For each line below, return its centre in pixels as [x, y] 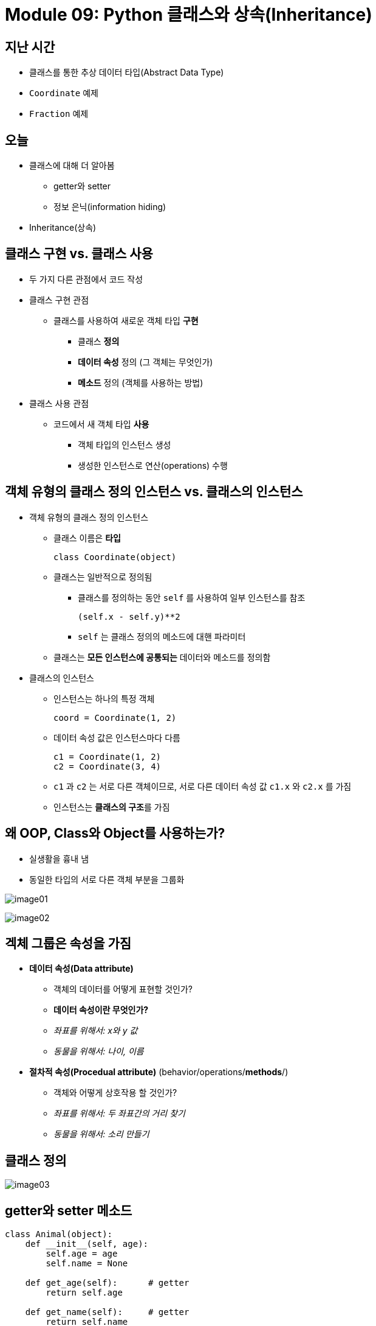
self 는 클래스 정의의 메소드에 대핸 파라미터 [162, 636]
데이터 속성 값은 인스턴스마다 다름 [117, 737]
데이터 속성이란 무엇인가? [101, 1010]
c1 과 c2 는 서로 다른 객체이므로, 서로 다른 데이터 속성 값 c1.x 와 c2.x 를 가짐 [203, 786]
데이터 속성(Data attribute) [81, 969]
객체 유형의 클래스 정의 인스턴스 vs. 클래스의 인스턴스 [154, 492]
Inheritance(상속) [63, 228]
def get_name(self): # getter [107, 1312]
